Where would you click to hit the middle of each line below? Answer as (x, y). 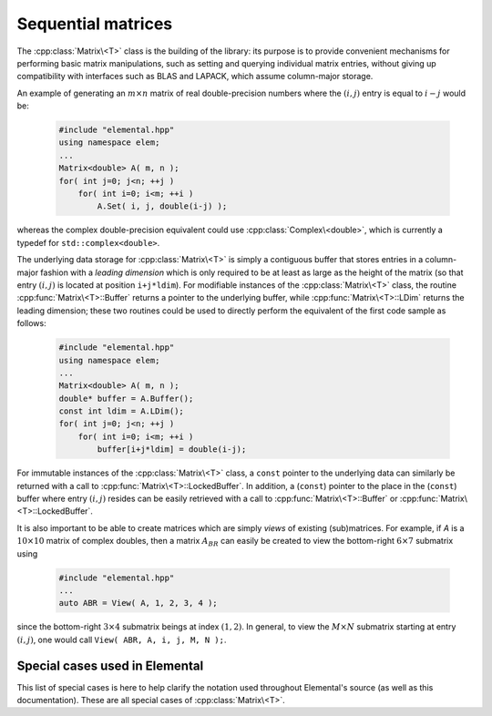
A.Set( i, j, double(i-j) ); (162, 206)
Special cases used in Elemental (110, 665)
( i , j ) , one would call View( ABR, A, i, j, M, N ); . (122, 639)
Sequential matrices (95, 24)
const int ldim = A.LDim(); (121, 411)
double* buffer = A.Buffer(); (126, 398)
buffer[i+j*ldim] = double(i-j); (172, 450)
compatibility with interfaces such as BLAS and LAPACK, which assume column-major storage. (195, 77)
